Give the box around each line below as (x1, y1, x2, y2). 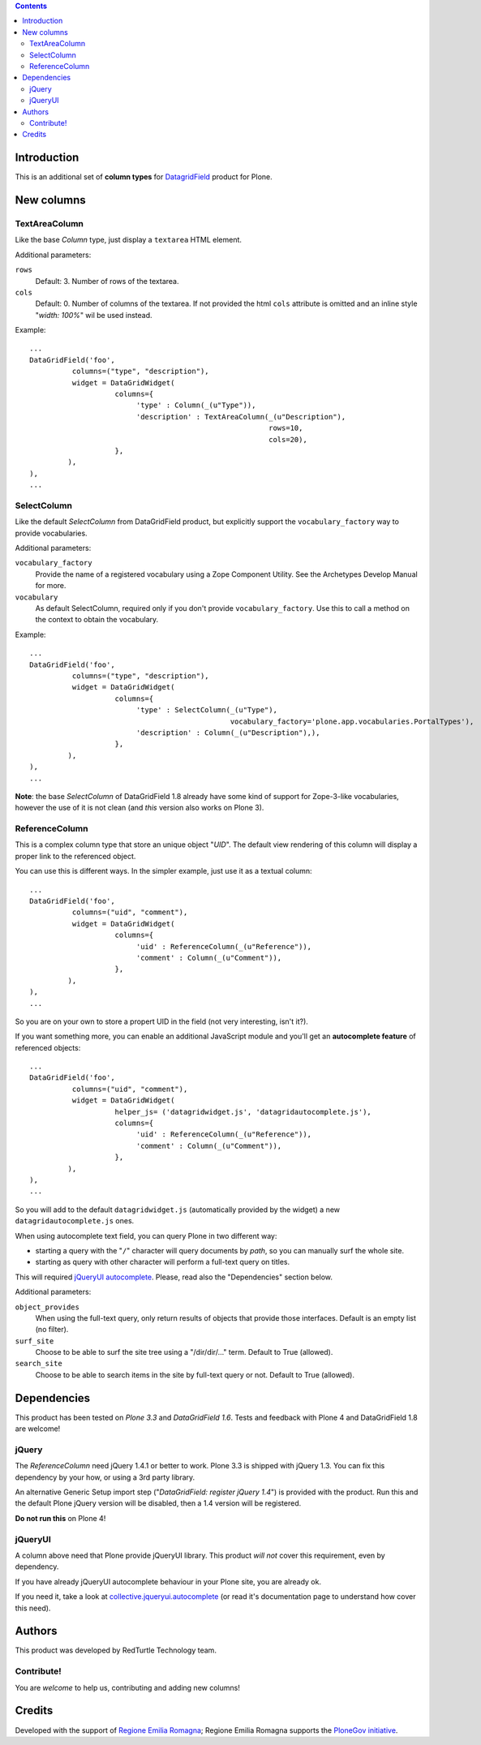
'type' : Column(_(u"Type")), (135, 401, 256, 410)
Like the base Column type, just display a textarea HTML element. (15, 235, 243, 245)
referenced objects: (15, 1042, 81, 1052)
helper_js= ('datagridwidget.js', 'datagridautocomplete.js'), (114, 1107, 372, 1116)
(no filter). (35, 1325, 69, 1335)
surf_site (15, 1336, 54, 1346)
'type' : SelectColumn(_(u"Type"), (135, 706, 277, 715)
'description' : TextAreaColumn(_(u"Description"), (135, 412, 346, 421)
